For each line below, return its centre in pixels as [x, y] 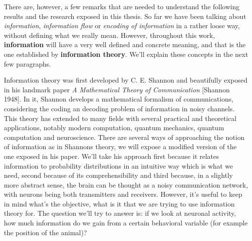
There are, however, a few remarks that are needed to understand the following [122, 6]
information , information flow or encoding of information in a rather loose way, [122, 26]
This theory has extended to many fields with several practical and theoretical [120, 118]
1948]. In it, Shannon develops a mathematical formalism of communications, [119, 99]
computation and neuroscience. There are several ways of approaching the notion [124, 137]
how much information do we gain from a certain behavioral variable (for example [126, 223]
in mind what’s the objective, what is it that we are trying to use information [119, 203]
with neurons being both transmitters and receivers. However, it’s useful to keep [123, 194]
